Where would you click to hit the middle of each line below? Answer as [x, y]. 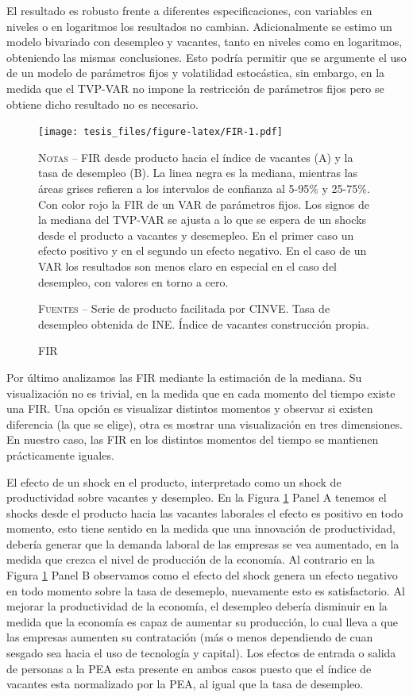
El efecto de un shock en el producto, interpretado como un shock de [174, 481]
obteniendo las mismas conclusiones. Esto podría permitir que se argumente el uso [206, 57]
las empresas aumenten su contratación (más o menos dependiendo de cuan [190, 637]
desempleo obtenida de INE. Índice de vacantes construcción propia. [204, 323]
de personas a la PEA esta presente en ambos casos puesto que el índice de [189, 668]
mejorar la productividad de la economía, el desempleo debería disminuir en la [197, 606]
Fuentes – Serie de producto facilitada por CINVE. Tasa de [184, 308]
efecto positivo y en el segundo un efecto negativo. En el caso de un [203, 250]
